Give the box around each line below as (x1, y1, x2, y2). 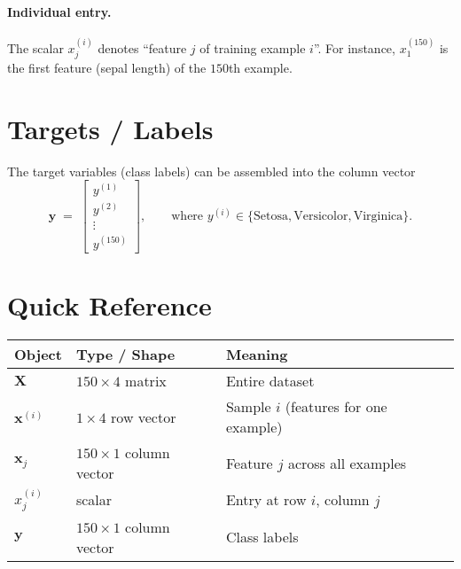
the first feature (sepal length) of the (7, 58, 207, 77)
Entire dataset (225, 370, 315, 392)
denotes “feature (98, 38, 187, 57)
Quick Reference (7, 287, 212, 323)
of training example (199, 38, 306, 57)
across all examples (287, 452, 407, 473)
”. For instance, (313, 38, 395, 57)
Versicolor (293, 210, 348, 223)
